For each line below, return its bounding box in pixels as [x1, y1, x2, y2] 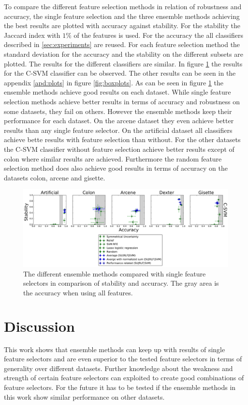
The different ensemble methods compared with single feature [23, 268, 206, 278]
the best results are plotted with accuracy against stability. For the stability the [4, 20, 240, 31]
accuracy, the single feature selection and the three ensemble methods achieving [4, 11, 240, 21]
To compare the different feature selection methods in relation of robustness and [4, 1, 242, 11]
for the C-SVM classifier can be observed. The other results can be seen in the [4, 68, 236, 78]
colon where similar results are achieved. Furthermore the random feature [4, 153, 222, 163]
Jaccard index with [4, 30, 60, 40]
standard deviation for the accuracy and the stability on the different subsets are [4, 49, 243, 59]
